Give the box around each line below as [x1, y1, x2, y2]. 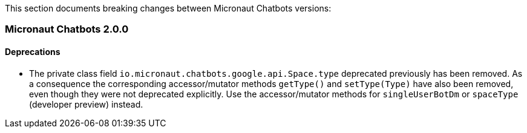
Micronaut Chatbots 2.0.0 [5, 23, 129, 36]
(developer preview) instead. [29, 99, 143, 109]
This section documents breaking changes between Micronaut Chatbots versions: [5, 3, 332, 13]
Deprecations [5, 46, 61, 57]
